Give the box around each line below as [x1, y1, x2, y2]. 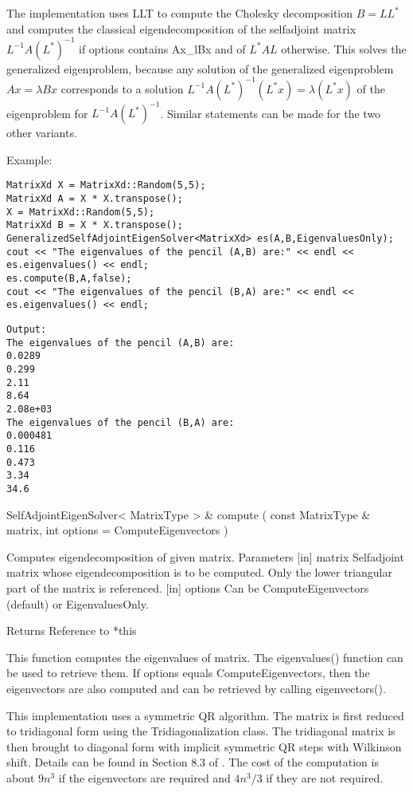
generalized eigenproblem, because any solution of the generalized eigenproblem [6, 60, 394, 77]
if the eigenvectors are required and [58, 769, 231, 786]
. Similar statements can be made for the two [160, 104, 381, 121]
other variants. [6, 124, 77, 141]
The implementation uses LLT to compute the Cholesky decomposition [6, 5, 353, 21]
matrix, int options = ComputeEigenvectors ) [6, 522, 228, 538]
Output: [6, 324, 47, 336]
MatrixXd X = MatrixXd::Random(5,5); [6, 179, 206, 191]
